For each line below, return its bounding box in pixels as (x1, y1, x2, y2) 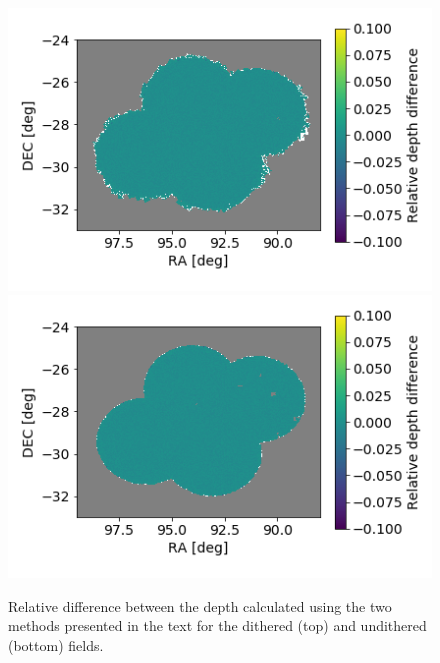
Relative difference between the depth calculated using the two (8, 595, 392, 616)
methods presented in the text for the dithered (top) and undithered (8, 615, 427, 636)
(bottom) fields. (8, 634, 104, 655)
